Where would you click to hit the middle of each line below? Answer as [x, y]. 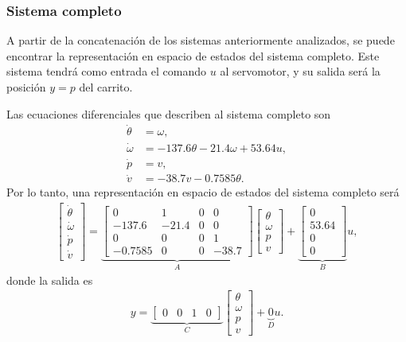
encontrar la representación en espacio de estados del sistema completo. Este [193, 55]
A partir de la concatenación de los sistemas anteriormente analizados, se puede [201, 40]
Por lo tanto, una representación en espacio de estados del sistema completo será [203, 192]
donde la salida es [50, 280]
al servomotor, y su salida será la [300, 71]
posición [26, 87]
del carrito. [106, 87]
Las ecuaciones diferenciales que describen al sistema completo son [169, 113]
